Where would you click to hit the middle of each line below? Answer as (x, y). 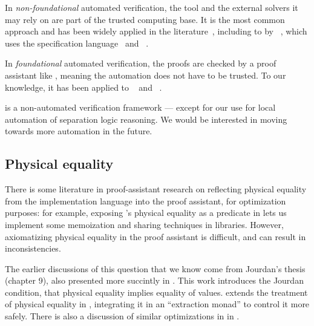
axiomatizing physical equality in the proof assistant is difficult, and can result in (155, 236)
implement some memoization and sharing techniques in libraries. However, (144, 224)
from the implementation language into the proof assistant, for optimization (146, 200)
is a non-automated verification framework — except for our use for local (140, 107)
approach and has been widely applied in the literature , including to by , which (156, 31)
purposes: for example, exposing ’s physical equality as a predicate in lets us (146, 213)
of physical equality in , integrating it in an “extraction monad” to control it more (157, 304)
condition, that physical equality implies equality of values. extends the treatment (156, 292)
